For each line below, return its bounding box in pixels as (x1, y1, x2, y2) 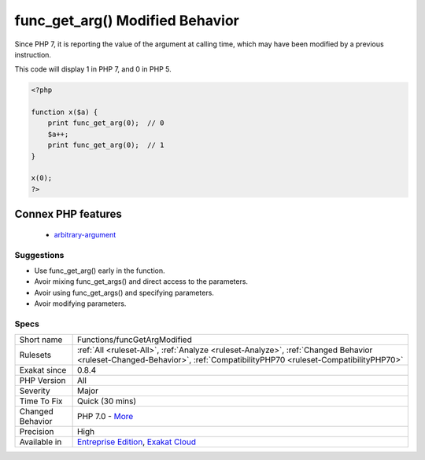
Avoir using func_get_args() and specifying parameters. (34, 288, 214, 297)
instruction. (14, 50, 51, 59)
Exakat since (19, 365, 67, 376)
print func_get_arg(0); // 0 (47, 119, 164, 127)
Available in (19, 436, 62, 447)
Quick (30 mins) (76, 396, 137, 407)
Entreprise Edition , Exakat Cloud (76, 436, 197, 447)
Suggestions (14, 249, 65, 260)
